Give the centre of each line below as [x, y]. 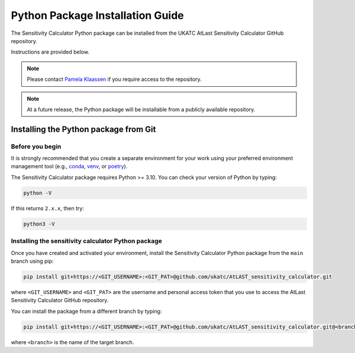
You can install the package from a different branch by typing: [86, 311]
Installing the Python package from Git [83, 129]
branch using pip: [32, 261]
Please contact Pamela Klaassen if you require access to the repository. [114, 79]
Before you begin [36, 146]
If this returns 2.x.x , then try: [47, 208]
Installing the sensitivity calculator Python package [87, 241]
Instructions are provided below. [50, 52]
